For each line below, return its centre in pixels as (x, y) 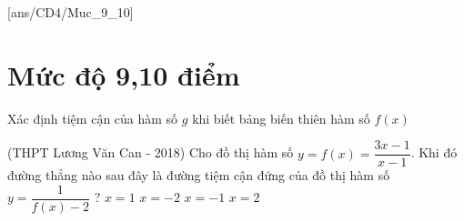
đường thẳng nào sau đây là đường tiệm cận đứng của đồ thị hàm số (199, 175)
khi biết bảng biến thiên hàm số (281, 118)
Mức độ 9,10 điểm (124, 74)
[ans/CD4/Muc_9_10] (71, 12)
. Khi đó (434, 152)
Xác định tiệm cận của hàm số (93, 118)
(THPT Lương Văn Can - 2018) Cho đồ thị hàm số (151, 152)
